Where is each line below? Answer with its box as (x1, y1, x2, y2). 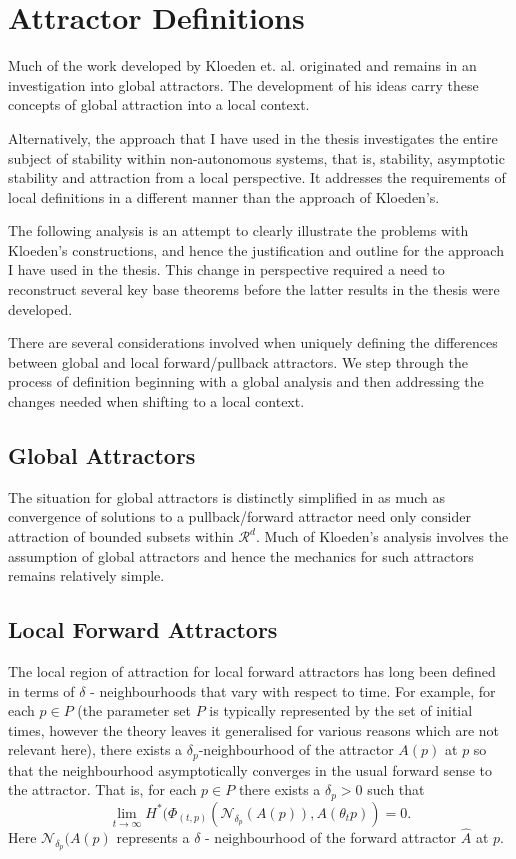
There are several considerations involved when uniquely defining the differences (8, 332, 498, 353)
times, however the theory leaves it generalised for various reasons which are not (8, 719, 500, 740)
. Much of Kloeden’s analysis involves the (255, 526, 509, 547)
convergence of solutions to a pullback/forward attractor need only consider (8, 506, 471, 527)
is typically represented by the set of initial (209, 700, 473, 721)
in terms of (8, 680, 75, 701)
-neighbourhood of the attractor (198, 739, 394, 760)
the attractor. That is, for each (8, 779, 197, 800)
